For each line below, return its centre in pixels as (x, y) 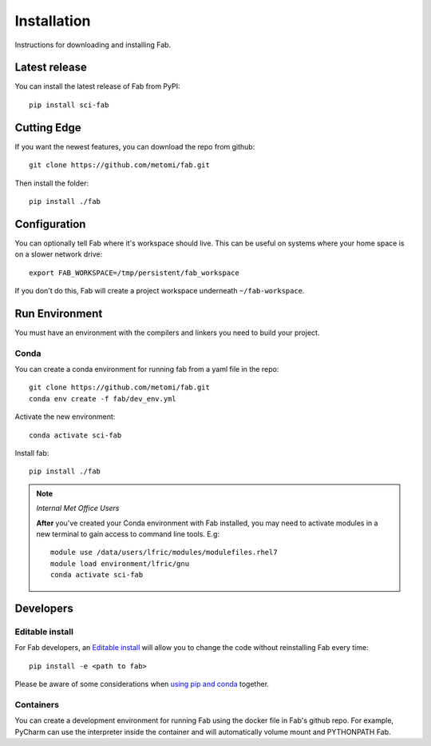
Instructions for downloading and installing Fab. (93, 45)
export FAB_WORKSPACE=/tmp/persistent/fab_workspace (134, 273)
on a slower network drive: (59, 254)
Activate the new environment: (65, 417)
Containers (37, 704)
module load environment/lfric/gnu (120, 563)
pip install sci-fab (69, 105)
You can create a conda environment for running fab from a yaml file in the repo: (147, 369)
